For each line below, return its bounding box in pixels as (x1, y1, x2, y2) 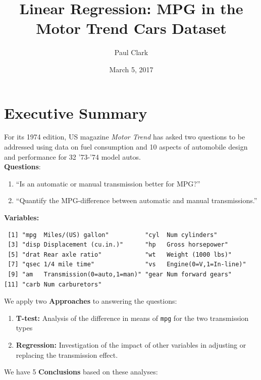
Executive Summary (4, 102, 147, 123)
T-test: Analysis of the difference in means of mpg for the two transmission (16, 312, 249, 323)
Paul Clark (114, 47, 148, 58)
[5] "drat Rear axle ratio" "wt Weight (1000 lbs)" (8, 251, 232, 258)
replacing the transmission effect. (16, 349, 118, 360)
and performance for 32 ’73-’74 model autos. (4, 151, 141, 162)
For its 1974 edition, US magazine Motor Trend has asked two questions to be (4, 131, 245, 142)
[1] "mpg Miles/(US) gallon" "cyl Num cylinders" (8, 231, 218, 239)
